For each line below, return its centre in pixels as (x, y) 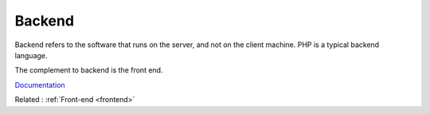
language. (31, 55)
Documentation (40, 85)
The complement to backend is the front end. (89, 70)
